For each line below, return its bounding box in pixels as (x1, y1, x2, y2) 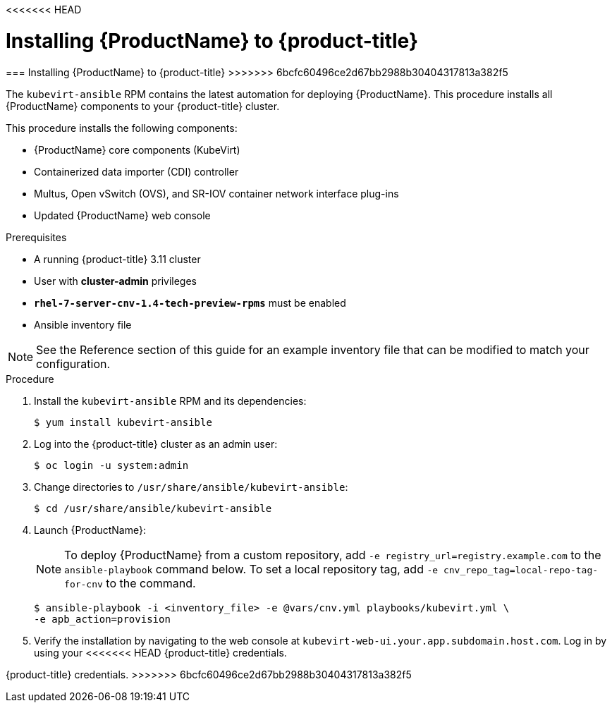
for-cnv (64, 578, 103, 590)
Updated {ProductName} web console (34, 209, 211, 221)
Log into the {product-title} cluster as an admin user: (34, 437, 278, 450)
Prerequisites (6, 231, 67, 243)
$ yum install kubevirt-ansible (34, 416, 212, 428)
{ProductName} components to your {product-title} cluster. (6, 99, 280, 112)
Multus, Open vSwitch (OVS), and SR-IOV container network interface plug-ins (34, 187, 399, 200)
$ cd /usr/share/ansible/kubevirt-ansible (34, 502, 272, 514)
